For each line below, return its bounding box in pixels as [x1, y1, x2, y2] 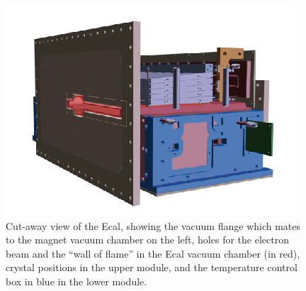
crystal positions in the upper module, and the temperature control [6, 260, 297, 275]
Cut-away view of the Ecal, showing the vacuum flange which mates [6, 218, 301, 233]
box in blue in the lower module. [6, 273, 147, 288]
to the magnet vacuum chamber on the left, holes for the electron [6, 232, 289, 247]
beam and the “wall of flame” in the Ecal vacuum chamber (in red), [6, 246, 300, 260]
